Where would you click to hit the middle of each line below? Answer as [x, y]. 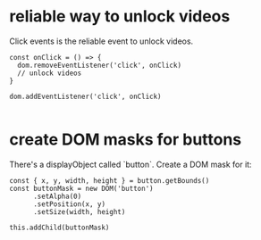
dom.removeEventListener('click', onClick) [99, 65]
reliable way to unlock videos [120, 17]
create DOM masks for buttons [126, 140]
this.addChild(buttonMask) [59, 228]
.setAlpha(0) [57, 196]
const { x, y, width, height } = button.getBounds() [109, 180]
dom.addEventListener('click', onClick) [86, 96]
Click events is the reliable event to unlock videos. [101, 41]
